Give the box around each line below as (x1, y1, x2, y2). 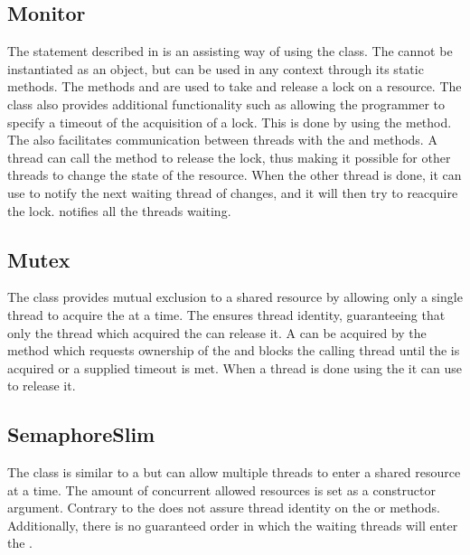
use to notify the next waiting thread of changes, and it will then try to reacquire (7, 183, 458, 202)
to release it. (7, 376, 76, 395)
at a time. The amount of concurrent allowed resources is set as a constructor (7, 480, 436, 499)
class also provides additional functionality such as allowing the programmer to (7, 94, 446, 113)
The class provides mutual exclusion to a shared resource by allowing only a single (7, 287, 463, 306)
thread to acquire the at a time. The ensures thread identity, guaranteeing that (7, 305, 446, 324)
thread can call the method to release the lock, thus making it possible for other (7, 147, 451, 166)
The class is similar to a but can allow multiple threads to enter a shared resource (7, 463, 461, 482)
